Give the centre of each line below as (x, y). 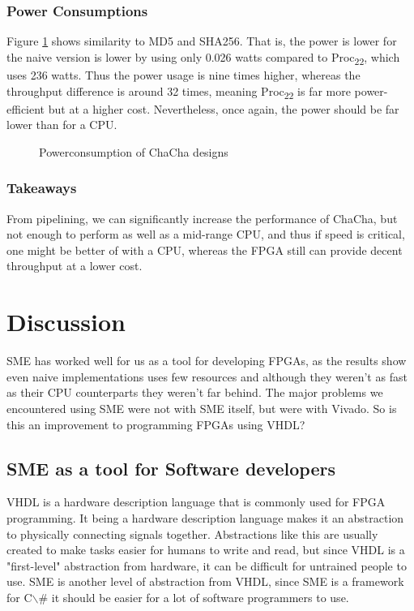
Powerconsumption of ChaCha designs (134, 151)
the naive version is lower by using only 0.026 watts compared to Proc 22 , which (203, 58)
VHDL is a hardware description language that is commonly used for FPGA (196, 502)
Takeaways (42, 188)
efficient (26, 108)
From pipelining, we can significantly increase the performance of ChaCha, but (202, 218)
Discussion (66, 322)
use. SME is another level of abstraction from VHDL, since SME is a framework (205, 581)
